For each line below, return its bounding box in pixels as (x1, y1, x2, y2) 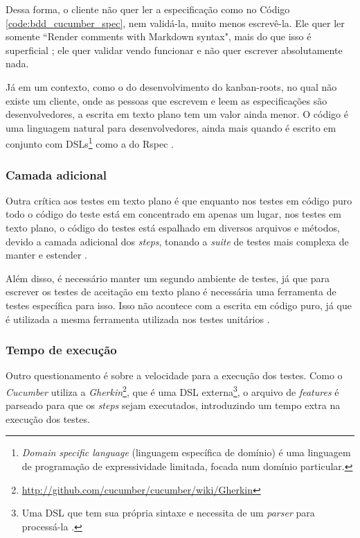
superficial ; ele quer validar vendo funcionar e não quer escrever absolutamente (6, 42, 343, 57)
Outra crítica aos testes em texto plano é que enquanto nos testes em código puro (6, 193, 352, 207)
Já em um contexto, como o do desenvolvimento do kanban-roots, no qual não (6, 79, 337, 94)
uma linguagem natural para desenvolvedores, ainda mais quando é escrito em (6, 120, 336, 134)
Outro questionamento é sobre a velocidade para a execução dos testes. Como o (6, 368, 343, 383)
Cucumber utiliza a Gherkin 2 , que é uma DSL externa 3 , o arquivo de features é (6, 382, 339, 399)
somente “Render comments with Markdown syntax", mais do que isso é (6, 29, 312, 44)
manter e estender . (6, 248, 87, 262)
